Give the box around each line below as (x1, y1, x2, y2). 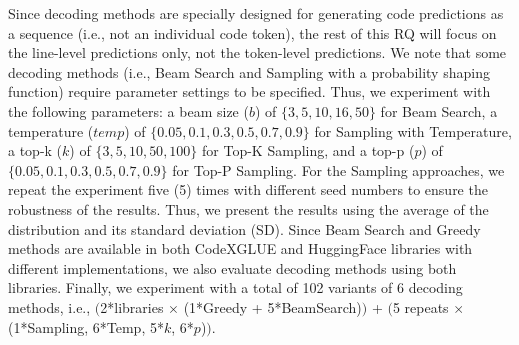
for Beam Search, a (380, 100, 498, 121)
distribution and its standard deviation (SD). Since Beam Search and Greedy (8, 218, 481, 239)
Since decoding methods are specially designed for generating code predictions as (8, 3, 504, 23)
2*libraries (100, 296, 164, 317)
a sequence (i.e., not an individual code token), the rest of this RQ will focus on (8, 22, 497, 43)
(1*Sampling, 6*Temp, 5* (8, 316, 164, 337)
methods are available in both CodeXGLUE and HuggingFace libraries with (8, 238, 473, 259)
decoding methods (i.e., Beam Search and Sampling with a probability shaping (8, 61, 490, 82)
